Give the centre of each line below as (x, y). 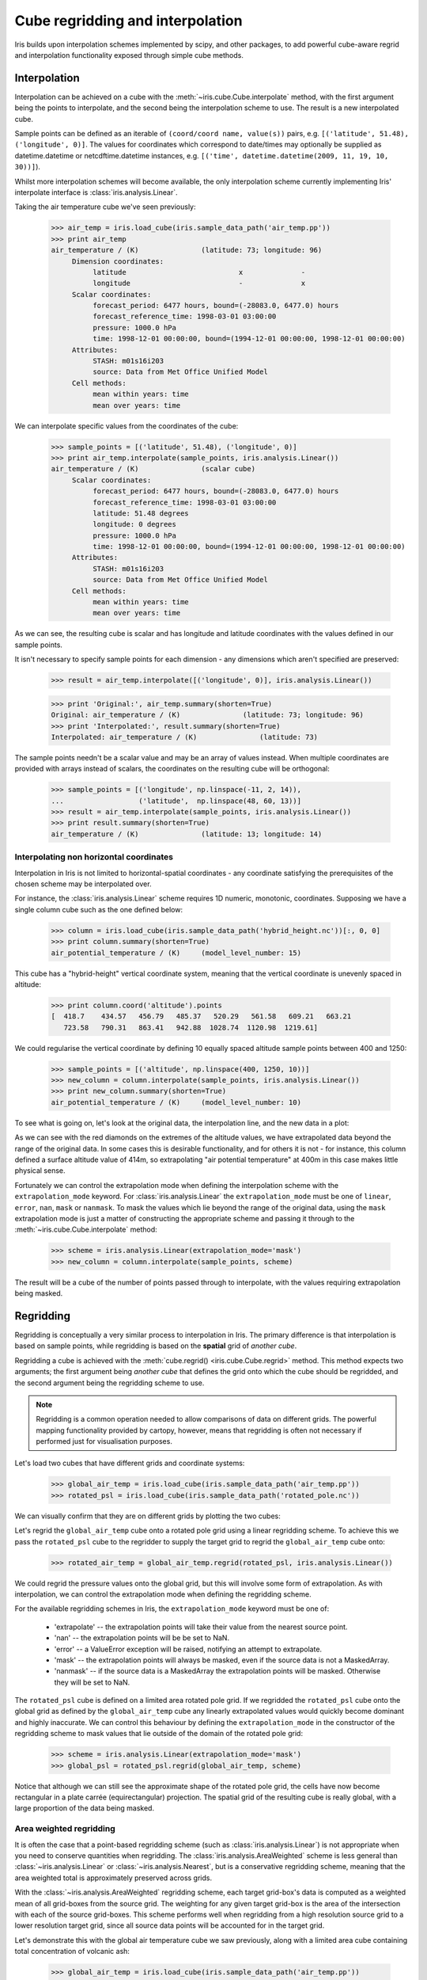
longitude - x (199, 284)
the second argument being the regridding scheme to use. (110, 1383)
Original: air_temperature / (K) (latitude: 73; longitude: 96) (207, 715)
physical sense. (40, 1171)
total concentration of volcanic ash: (72, 1951)
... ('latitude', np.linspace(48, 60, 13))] (176, 801)
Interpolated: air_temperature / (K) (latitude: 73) (185, 737)
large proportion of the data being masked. (84, 1808)
